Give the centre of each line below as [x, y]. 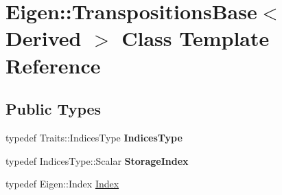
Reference [53, 65]
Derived [44, 38]
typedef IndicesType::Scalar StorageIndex [97, 160]
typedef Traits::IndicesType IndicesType [94, 137]
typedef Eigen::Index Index [62, 184]
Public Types [54, 109]
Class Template [196, 38]
